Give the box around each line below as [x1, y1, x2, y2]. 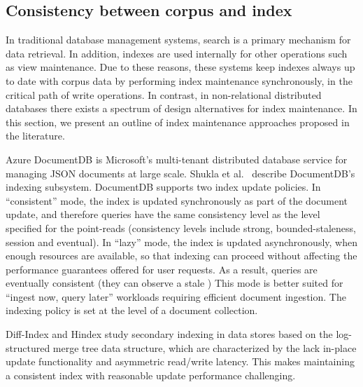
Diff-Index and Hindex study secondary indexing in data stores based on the [6, 327, 333, 341]
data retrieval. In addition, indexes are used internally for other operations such [6, 46, 348, 60]
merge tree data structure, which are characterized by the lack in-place [52, 340, 357, 355]
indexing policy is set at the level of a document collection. [6, 303, 258, 318]
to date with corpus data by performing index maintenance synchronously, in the [6, 73, 353, 88]
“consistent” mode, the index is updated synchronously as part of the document [6, 193, 348, 208]
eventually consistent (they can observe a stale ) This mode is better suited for [6, 276, 343, 290]
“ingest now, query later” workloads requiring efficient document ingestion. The [6, 289, 346, 304]
